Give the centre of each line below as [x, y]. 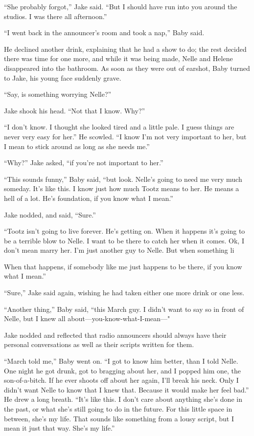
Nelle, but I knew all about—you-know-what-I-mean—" [87, 318]
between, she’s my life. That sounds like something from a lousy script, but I [119, 418]
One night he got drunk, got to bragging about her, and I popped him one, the [122, 370]
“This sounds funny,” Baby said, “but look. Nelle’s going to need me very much [123, 179]
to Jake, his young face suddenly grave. [63, 77]
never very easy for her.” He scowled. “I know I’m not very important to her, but [125, 136]
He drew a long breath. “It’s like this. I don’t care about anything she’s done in [123, 399]
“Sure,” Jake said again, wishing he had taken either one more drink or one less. [124, 293]
